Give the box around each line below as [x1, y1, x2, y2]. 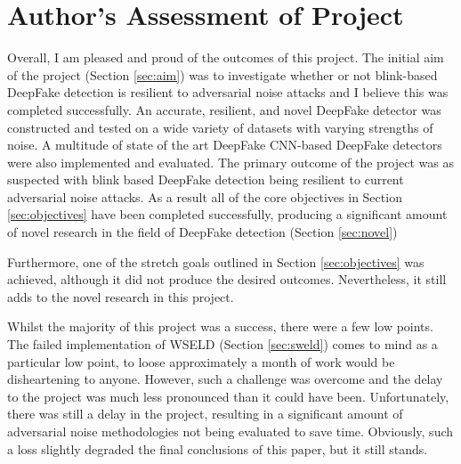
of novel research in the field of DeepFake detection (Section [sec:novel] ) [7, 223, 398, 241]
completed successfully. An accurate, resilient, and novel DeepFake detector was [7, 100, 441, 118]
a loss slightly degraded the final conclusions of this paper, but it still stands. [7, 439, 428, 458]
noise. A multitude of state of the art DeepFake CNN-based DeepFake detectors [7, 135, 442, 154]
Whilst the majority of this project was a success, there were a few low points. [7, 317, 433, 336]
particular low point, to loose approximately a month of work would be [7, 352, 395, 370]
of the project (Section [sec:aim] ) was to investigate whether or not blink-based [7, 65, 438, 84]
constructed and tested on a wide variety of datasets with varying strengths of [7, 118, 433, 136]
